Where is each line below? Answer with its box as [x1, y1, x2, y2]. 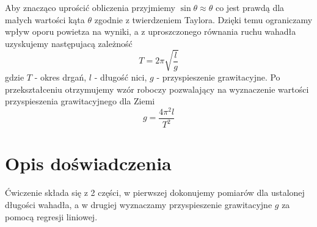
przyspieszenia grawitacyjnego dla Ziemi [5, 95, 155, 107]
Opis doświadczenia [5, 151, 172, 176]
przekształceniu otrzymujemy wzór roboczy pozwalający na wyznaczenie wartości [5, 82, 309, 95]
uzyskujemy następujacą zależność [5, 37, 133, 49]
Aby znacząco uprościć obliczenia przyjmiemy [5, 1, 175, 13]
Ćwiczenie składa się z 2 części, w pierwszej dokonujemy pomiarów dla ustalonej [5, 186, 305, 199]
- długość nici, [94, 70, 147, 83]
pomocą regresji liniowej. [5, 210, 98, 223]
